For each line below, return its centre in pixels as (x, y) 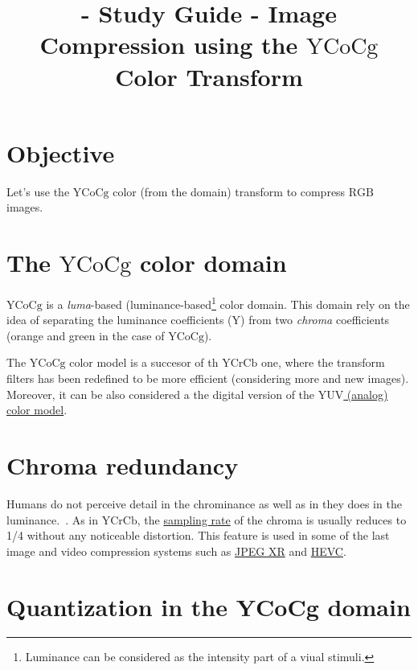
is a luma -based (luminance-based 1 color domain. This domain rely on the (228, 303)
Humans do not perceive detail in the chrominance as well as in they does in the (204, 503)
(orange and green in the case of (86, 335)
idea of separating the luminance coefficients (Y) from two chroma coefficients (198, 320)
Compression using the (169, 45)
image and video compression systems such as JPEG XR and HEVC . (176, 551)
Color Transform (209, 76)
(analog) (367, 394)
